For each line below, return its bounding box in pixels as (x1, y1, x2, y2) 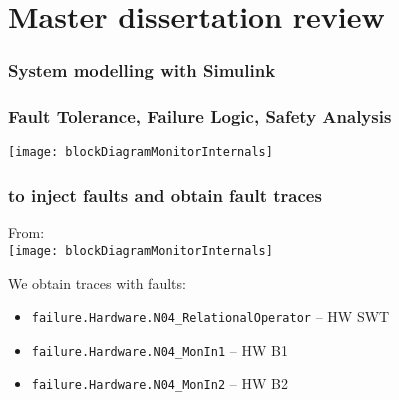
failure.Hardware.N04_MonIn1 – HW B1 (31, 339, 288, 360)
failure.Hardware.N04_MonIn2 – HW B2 (31, 373, 288, 394)
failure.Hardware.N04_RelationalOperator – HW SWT (31, 306, 390, 327)
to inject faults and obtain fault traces (8, 183, 322, 208)
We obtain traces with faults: (8, 272, 186, 293)
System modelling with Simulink (8, 58, 276, 83)
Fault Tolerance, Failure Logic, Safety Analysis (8, 104, 392, 129)
